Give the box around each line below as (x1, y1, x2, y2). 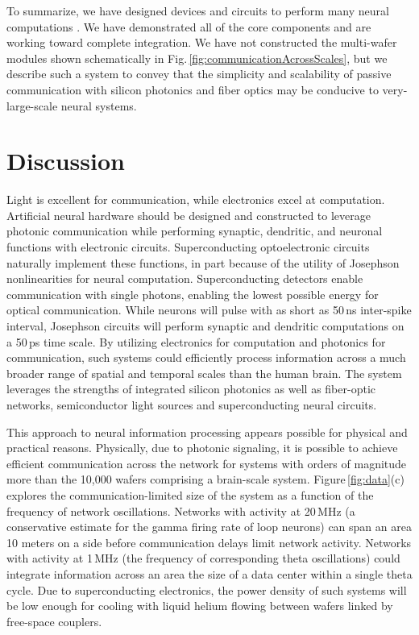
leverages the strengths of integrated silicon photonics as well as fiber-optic (6, 380, 375, 397)
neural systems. (60, 97, 137, 114)
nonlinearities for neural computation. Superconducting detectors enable (6, 270, 363, 287)
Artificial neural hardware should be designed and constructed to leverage (6, 206, 371, 223)
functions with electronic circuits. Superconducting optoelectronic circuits (6, 239, 370, 255)
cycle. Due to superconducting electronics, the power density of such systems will (6, 581, 407, 598)
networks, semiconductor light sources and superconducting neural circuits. (6, 396, 377, 413)
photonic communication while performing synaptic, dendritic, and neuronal (6, 222, 383, 239)
